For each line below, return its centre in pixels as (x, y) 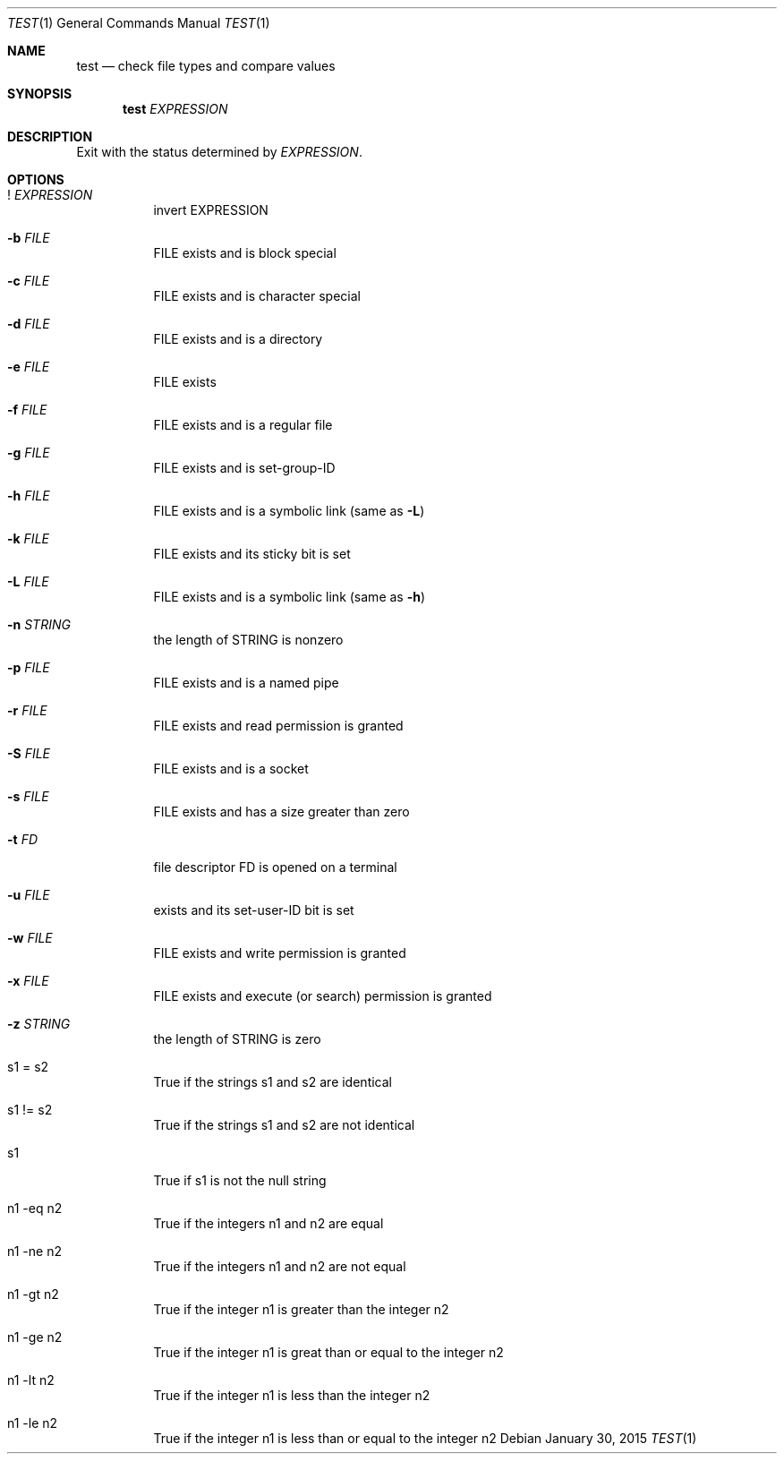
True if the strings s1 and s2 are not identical (284, 1125)
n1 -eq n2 (35, 1208)
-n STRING (39, 624)
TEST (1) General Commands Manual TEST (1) (139, 23)
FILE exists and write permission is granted (280, 953)
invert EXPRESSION (211, 210)
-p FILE (29, 667)
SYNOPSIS (40, 94)
